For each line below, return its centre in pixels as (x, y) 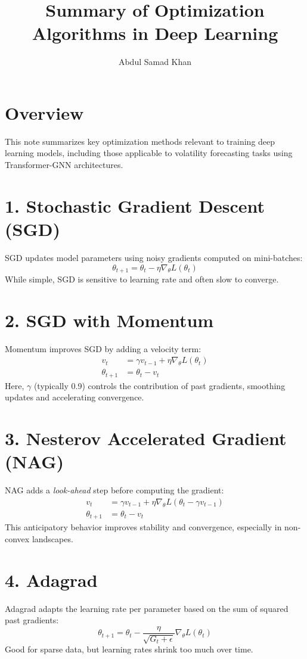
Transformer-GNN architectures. (64, 165)
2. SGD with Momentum (109, 320)
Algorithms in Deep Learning (155, 33)
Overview (44, 112)
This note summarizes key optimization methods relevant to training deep (140, 141)
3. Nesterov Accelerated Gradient (146, 438)
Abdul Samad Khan (155, 62)
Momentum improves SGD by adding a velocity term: (103, 348)
